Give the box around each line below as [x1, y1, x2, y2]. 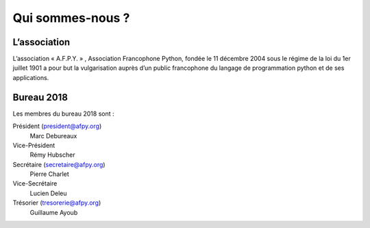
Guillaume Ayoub [29, 208, 78, 216]
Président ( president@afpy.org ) [12, 122, 102, 130]
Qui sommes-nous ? [12, 10, 130, 25]
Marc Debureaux [29, 131, 77, 140]
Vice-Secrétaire [12, 179, 58, 188]
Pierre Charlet [29, 170, 70, 178]
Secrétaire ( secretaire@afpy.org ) [12, 160, 106, 168]
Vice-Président [12, 141, 56, 149]
